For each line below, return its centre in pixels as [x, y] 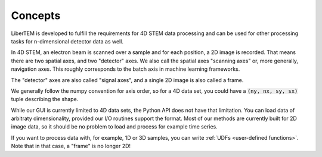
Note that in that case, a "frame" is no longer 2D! [71, 146]
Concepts [36, 15]
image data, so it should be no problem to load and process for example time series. [114, 127]
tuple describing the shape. [45, 99]
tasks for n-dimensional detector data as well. [67, 41]
